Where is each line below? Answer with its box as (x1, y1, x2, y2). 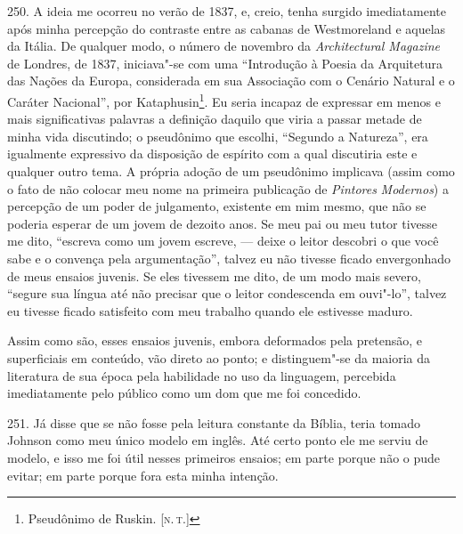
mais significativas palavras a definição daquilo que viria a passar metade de (7, 109, 422, 128)
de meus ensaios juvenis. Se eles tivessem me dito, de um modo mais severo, (7, 266, 421, 285)
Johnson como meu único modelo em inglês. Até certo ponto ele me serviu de (7, 431, 428, 449)
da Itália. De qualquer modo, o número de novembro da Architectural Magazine (7, 36, 440, 55)
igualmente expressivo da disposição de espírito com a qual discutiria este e (7, 144, 418, 163)
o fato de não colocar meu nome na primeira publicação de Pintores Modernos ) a (7, 179, 449, 198)
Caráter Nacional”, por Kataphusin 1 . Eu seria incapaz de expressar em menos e (7, 89, 441, 110)
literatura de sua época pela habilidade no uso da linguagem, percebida (7, 366, 396, 384)
